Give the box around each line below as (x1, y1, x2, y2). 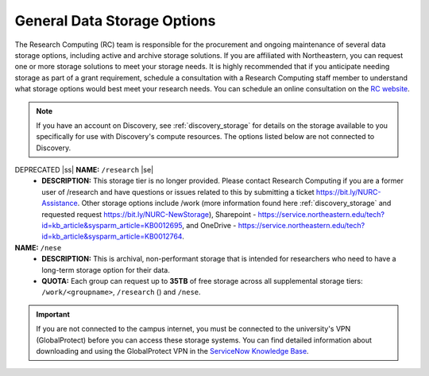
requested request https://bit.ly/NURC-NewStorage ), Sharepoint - (41, 209, 257, 219)
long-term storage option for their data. (41, 265, 170, 274)
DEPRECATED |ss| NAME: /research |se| (14, 165, 154, 175)
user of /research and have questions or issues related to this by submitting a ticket (41, 187, 315, 196)
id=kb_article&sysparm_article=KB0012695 (41, 221, 183, 231)
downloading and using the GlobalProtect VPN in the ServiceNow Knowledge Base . (36, 346, 309, 355)
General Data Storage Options (14, 12, 216, 29)
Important (36, 309, 71, 319)
